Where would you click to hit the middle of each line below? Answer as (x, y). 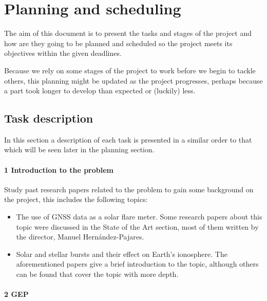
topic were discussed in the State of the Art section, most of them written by (137, 226)
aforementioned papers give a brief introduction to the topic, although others (137, 264)
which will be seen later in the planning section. (79, 149)
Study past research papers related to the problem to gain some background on (129, 189)
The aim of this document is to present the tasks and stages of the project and (128, 33)
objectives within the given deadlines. (63, 53)
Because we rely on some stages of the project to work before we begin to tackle (130, 70)
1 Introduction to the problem (59, 169)
